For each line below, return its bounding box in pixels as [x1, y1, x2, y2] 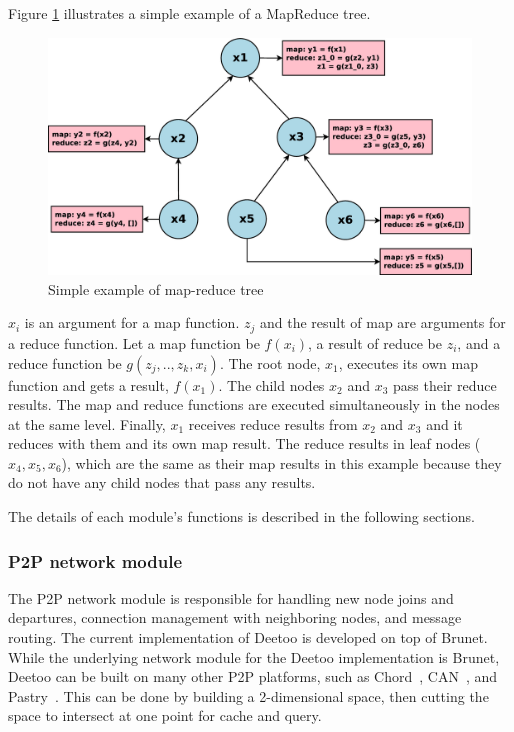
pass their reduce [393, 374, 497, 395]
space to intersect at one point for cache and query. [8, 705, 322, 726]
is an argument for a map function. [24, 312, 240, 333]
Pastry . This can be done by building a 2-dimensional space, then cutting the [8, 685, 489, 706]
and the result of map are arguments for [259, 312, 506, 333]
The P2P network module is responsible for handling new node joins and [8, 587, 454, 608]
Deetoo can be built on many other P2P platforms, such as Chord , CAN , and [8, 666, 498, 687]
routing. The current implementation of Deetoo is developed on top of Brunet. [8, 627, 488, 648]
